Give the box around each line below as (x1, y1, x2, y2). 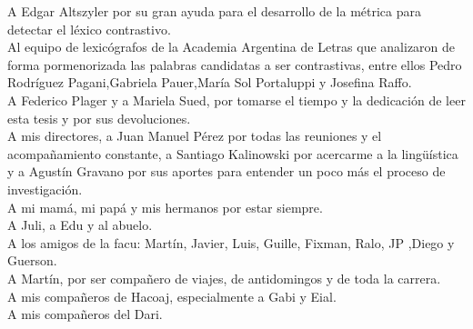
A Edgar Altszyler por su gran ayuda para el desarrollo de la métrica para (7, 2, 422, 20)
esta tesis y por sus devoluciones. (7, 108, 191, 127)
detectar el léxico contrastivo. (7, 19, 171, 38)
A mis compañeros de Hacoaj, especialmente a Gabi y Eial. (7, 286, 337, 305)
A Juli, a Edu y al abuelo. (7, 215, 153, 234)
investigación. (7, 179, 83, 198)
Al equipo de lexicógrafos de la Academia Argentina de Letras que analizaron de (7, 37, 456, 56)
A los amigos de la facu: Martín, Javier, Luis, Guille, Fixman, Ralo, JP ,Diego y (7, 233, 455, 252)
